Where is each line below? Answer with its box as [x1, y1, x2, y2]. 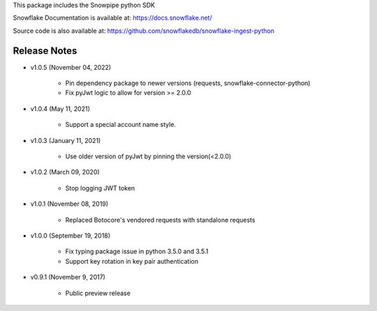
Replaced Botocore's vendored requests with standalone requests [65, 215, 256, 224]
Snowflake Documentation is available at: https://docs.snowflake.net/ [13, 14, 212, 22]
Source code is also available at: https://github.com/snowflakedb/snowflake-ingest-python [13, 26, 275, 35]
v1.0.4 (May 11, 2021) [30, 105, 91, 113]
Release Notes [13, 45, 77, 56]
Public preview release [65, 289, 131, 297]
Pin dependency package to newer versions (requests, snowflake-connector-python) [65, 79, 311, 87]
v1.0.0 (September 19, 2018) [30, 231, 111, 240]
